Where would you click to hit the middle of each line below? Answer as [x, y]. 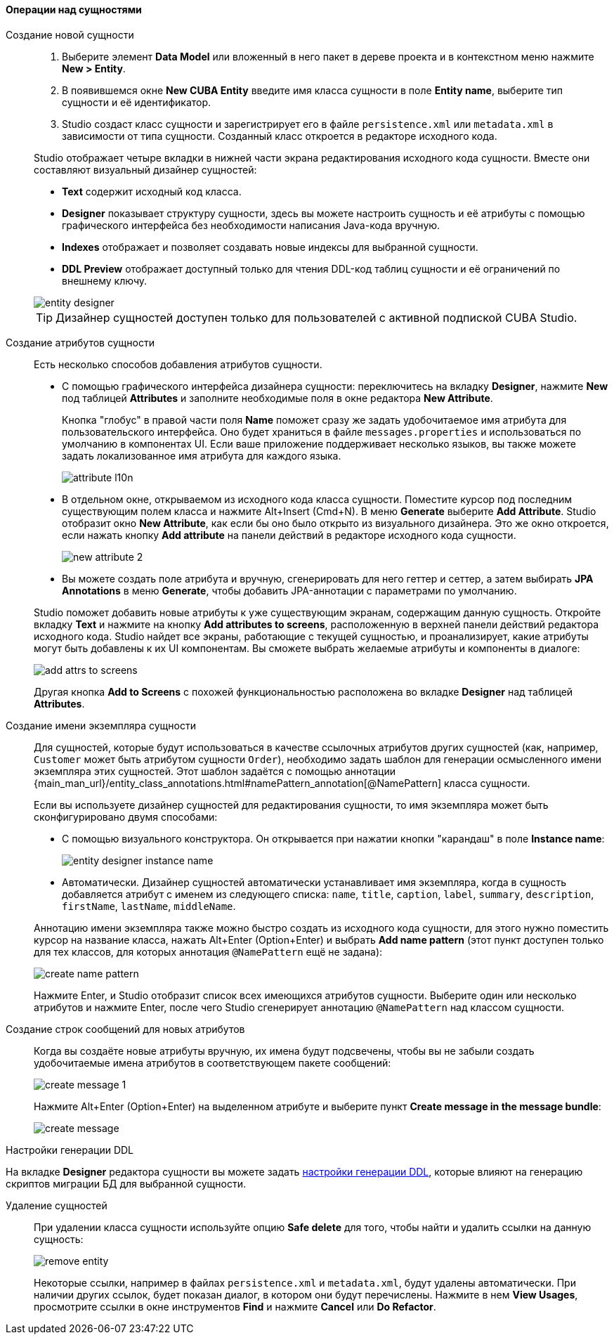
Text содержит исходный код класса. [152, 191]
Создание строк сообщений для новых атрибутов [125, 1029]
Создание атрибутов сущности [80, 342]
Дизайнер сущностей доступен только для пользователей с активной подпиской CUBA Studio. [316, 317]
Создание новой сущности [70, 34]
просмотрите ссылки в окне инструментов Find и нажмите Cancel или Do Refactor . [235, 1306]
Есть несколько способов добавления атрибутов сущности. [178, 364]
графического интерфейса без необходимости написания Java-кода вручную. [251, 225]
